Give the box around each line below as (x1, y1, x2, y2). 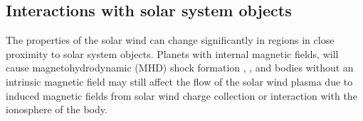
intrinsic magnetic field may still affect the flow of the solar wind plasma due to (6, 74, 353, 88)
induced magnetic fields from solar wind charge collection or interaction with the (6, 88, 357, 103)
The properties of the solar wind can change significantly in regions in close (6, 33, 335, 47)
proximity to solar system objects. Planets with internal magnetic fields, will (6, 46, 339, 61)
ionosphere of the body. (6, 102, 107, 117)
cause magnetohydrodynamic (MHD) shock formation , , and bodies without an (6, 60, 354, 75)
